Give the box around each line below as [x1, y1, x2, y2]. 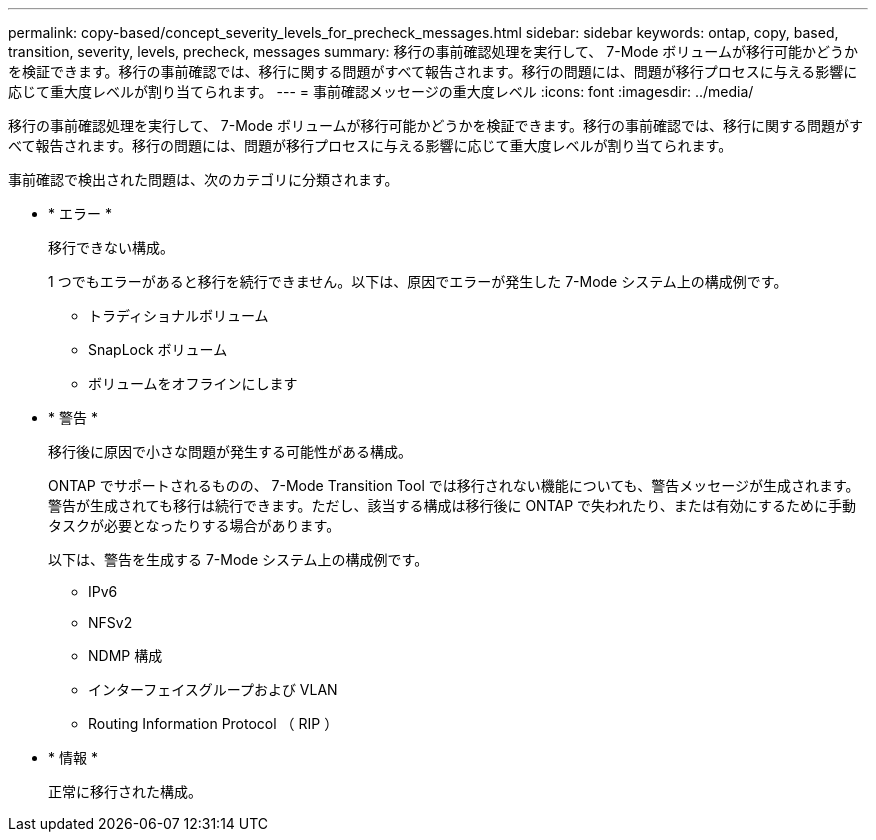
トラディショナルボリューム [88, 307, 269, 324]
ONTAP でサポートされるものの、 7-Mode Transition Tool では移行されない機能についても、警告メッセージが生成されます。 [48, 477, 860, 494]
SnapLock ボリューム [88, 341, 228, 358]
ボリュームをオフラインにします [88, 375, 298, 392]
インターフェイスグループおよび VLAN [88, 681, 338, 698]
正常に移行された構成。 [48, 783, 202, 800]
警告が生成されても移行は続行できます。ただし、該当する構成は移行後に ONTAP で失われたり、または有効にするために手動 [48, 497, 856, 514]
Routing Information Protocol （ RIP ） [88, 715, 339, 732]
